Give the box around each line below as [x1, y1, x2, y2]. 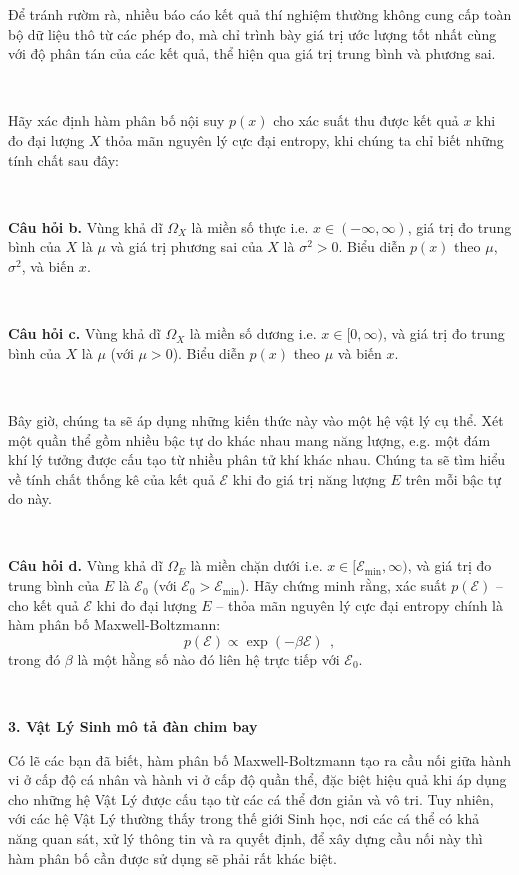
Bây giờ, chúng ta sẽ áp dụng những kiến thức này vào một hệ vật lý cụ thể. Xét [8, 409, 504, 430]
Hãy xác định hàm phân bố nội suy [8, 110, 225, 131]
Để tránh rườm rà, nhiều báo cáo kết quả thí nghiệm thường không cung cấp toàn [8, 4, 512, 24]
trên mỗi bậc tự [405, 468, 502, 489]
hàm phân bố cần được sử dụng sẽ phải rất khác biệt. [8, 847, 337, 868]
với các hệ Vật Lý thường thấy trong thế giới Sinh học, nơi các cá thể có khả [8, 808, 480, 829]
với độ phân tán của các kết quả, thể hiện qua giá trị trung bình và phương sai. [8, 43, 496, 64]
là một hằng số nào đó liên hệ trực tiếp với [77, 648, 340, 669]
